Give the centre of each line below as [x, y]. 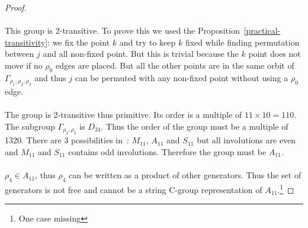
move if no [24, 65]
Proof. [16, 7]
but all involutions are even [246, 140]
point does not [275, 54]
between [20, 54]
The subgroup [30, 126]
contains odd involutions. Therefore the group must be [167, 151]
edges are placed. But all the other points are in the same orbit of [175, 65]
